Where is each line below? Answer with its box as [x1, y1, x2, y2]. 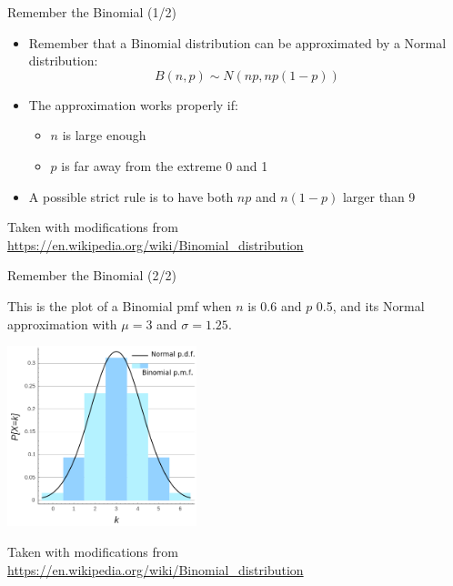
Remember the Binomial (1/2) [7, 3, 176, 21]
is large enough [62, 126, 146, 145]
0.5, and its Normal [316, 296, 425, 315]
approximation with [7, 314, 117, 333]
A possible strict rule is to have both [28, 187, 234, 206]
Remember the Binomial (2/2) [7, 266, 176, 285]
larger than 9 [342, 187, 416, 206]
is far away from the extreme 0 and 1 [61, 156, 268, 175]
